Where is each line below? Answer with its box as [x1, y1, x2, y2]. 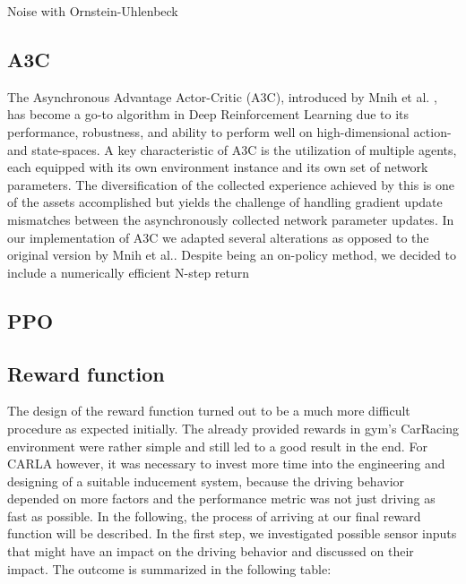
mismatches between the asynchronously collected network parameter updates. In [7, 210, 454, 228]
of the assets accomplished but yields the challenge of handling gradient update [7, 193, 443, 211]
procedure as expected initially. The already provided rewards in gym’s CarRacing [7, 418, 459, 437]
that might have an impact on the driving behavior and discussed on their [7, 542, 414, 561]
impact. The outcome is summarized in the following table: [7, 559, 332, 578]
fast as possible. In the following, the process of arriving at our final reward [7, 506, 421, 525]
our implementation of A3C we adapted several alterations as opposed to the [7, 228, 429, 246]
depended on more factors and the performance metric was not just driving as [7, 489, 436, 508]
